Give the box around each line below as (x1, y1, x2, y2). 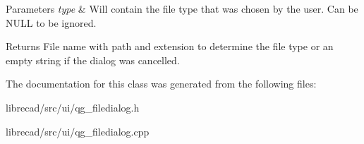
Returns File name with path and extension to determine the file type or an (6, 39, 334, 54)
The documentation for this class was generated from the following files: (6, 76, 317, 91)
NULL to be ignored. (6, 15, 97, 30)
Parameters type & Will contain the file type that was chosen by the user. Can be (6, 1, 358, 16)
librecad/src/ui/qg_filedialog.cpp (6, 124, 150, 138)
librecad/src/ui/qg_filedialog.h (6, 100, 140, 114)
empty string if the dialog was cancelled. (6, 52, 180, 67)
